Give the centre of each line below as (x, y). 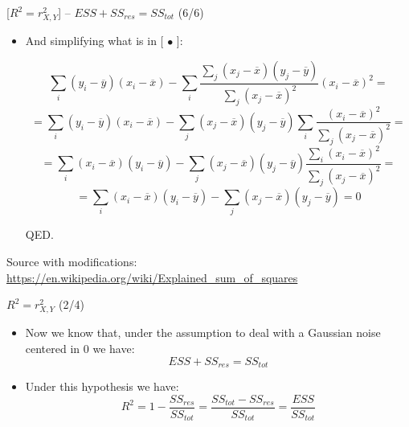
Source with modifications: (72, 262)
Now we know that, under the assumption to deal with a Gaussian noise (203, 333)
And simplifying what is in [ (94, 41)
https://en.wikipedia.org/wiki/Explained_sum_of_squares (152, 277)
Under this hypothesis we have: (102, 386)
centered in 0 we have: (80, 348)
